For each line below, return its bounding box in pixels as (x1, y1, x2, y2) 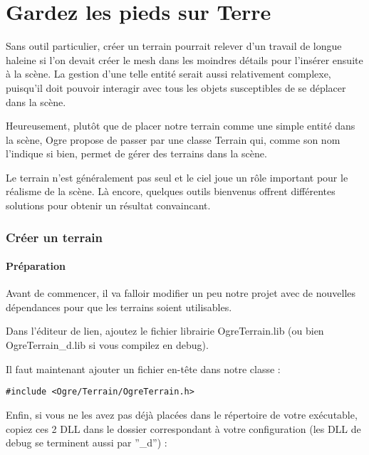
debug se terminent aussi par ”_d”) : (6, 435, 167, 450)
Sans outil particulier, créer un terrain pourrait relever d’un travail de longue (6, 38, 342, 53)
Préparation (6, 258, 66, 273)
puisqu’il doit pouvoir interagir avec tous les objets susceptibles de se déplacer (6, 80, 346, 95)
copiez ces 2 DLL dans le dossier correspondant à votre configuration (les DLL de (6, 421, 361, 436)
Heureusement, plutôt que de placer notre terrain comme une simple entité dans (6, 118, 355, 133)
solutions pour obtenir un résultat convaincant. (6, 198, 211, 213)
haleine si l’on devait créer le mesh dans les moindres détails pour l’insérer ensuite (6, 52, 363, 67)
